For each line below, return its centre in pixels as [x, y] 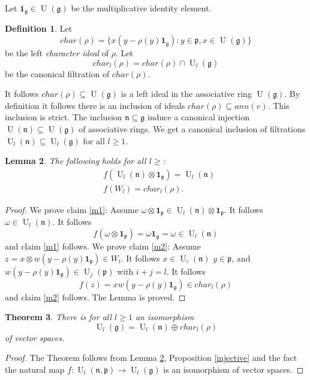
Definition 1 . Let [39, 28]
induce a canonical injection [198, 117]
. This [279, 105]
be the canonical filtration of [57, 73]
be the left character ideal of [57, 53]
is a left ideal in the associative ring [186, 94]
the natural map [35, 369]
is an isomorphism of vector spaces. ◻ [234, 369]
